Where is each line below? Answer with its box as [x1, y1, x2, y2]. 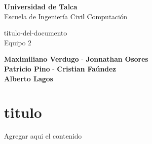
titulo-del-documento [4, 28, 67, 38]
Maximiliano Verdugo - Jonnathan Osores [4, 54, 149, 64]
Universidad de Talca [4, 1, 77, 11]
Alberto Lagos [4, 73, 53, 83]
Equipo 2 [4, 37, 32, 47]
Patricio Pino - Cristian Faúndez [4, 63, 116, 73]
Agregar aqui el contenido [4, 131, 82, 141]
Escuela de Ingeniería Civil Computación [4, 11, 127, 21]
